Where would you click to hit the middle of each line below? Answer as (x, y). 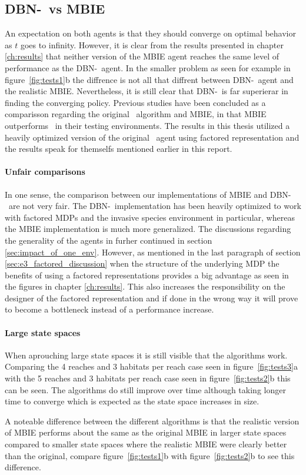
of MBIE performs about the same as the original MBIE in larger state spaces (146, 432)
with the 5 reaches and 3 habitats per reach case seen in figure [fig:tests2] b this (148, 378)
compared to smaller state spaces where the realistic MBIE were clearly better (146, 444)
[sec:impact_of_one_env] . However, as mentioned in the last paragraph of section (153, 252)
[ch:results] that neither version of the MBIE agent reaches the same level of (142, 56)
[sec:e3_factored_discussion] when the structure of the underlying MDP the (142, 263)
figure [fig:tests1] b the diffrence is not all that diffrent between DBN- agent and (149, 79)
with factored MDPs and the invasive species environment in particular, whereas (150, 217)
